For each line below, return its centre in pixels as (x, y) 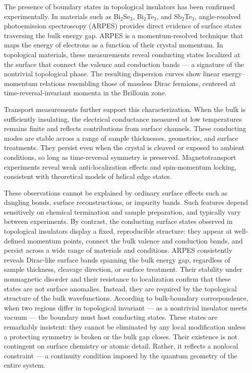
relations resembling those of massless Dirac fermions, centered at (138, 83)
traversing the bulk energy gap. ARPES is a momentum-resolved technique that (124, 35)
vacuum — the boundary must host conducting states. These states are (111, 317)
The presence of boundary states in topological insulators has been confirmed (120, 6)
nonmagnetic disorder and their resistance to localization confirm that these (117, 279)
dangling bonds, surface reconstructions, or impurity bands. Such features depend (126, 202)
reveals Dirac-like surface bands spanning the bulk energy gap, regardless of (117, 259)
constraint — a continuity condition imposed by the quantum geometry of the (121, 355)
